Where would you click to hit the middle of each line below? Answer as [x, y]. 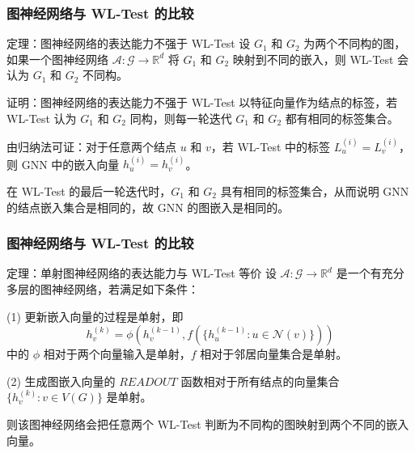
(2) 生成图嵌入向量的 [61, 381]
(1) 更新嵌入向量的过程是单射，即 [95, 316]
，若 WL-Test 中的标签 [271, 146]
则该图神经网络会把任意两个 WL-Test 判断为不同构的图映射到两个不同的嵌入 [208, 423]
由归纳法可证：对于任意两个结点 [91, 146]
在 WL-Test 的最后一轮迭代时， [89, 191]
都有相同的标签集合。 [342, 118]
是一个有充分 [370, 273]
